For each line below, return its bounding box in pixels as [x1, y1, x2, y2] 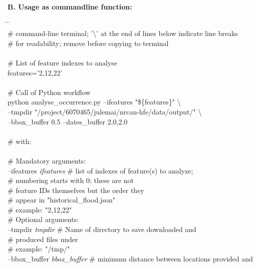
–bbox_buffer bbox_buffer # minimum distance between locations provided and [8, 253, 253, 263]
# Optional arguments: [8, 214, 79, 224]
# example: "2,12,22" [8, 204, 72, 214]
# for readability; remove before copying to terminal [8, 37, 169, 48]
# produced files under [8, 233, 78, 244]
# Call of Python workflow [8, 86, 91, 97]
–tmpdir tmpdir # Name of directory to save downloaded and [8, 224, 196, 234]
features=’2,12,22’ [8, 67, 63, 77]
